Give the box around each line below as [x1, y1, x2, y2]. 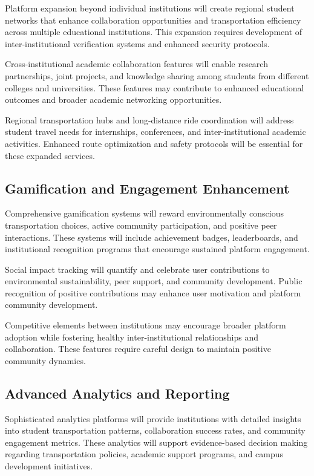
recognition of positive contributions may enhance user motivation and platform [5, 286, 301, 299]
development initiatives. [5, 460, 93, 472]
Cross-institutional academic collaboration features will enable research [5, 57, 268, 70]
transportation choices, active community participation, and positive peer [5, 218, 277, 231]
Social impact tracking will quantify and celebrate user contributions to [5, 262, 270, 275]
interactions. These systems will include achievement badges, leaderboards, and [5, 230, 298, 243]
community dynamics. [5, 354, 86, 367]
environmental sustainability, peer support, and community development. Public [5, 275, 303, 287]
